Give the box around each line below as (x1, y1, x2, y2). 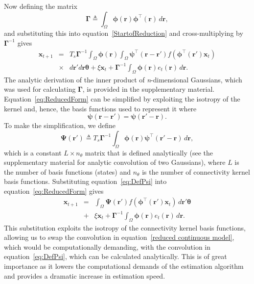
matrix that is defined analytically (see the (85, 147, 213, 157)
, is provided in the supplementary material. (82, 84, 215, 94)
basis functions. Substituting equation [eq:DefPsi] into (4, 176, 167, 186)
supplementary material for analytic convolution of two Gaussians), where (4, 157, 226, 167)
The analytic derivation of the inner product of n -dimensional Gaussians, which (4, 74, 242, 84)
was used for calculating (4, 84, 76, 94)
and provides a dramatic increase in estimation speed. (4, 270, 165, 281)
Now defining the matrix (4, 1, 77, 11)
